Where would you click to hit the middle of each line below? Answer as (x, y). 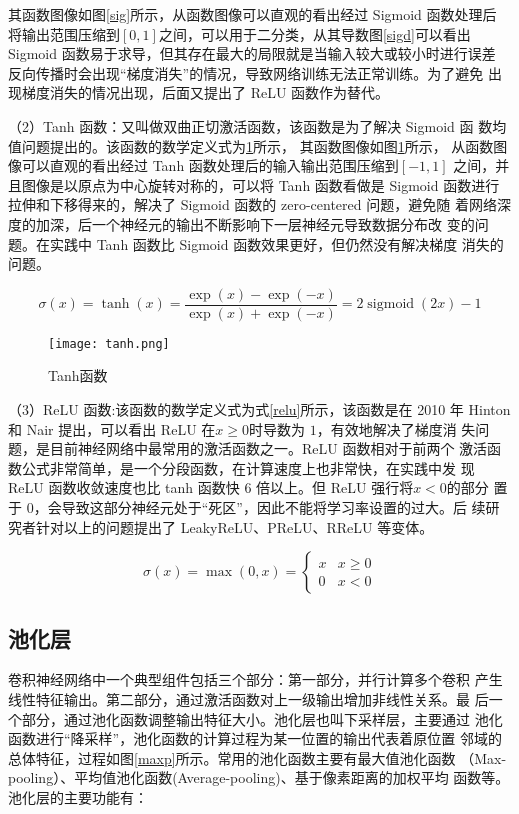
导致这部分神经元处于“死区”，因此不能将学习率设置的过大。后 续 (273, 507)
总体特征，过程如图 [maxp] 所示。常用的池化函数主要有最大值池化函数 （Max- (257, 757)
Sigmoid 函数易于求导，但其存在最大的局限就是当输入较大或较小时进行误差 (252, 53)
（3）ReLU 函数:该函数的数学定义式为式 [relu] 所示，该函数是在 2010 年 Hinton (259, 409)
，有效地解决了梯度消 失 (396, 428)
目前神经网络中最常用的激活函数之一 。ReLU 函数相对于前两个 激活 (268, 448)
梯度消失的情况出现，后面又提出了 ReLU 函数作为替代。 (205, 92)
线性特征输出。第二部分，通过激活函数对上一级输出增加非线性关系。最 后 (248, 698)
